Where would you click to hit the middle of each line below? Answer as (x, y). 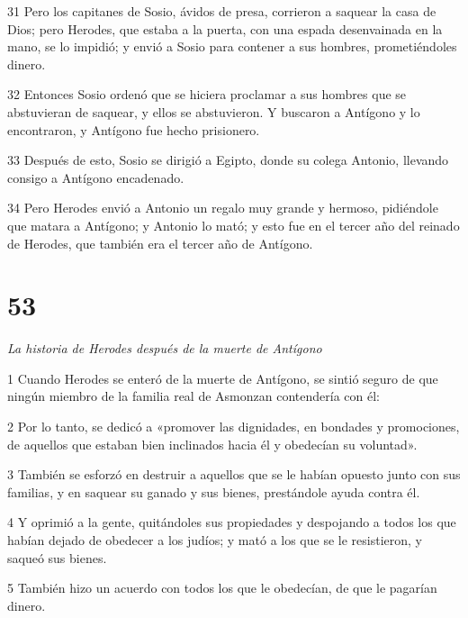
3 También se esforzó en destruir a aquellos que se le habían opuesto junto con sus (234, 474)
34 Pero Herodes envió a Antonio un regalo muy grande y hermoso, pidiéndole (223, 208)
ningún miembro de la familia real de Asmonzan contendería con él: (193, 396)
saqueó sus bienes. (57, 557)
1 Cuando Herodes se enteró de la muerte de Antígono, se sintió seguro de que (223, 378)
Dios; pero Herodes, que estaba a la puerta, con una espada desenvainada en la (225, 28)
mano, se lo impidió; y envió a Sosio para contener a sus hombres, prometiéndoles (232, 46)
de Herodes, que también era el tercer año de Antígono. (160, 243)
